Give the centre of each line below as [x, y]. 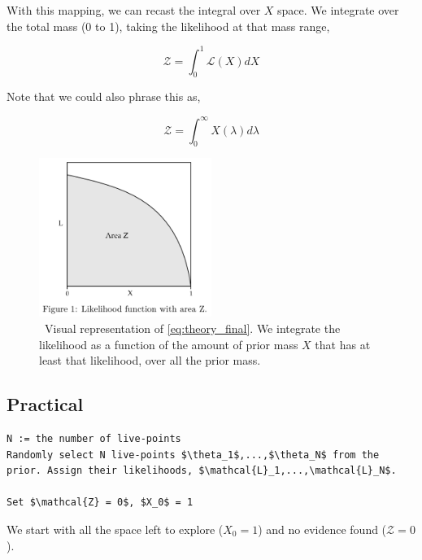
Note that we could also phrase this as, [104, 96]
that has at [343, 344]
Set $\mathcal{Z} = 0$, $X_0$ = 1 [100, 503]
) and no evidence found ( [322, 529]
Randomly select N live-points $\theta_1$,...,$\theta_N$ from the [193, 455]
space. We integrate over [338, 10]
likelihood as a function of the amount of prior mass [169, 344]
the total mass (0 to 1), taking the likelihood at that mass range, [168, 26]
